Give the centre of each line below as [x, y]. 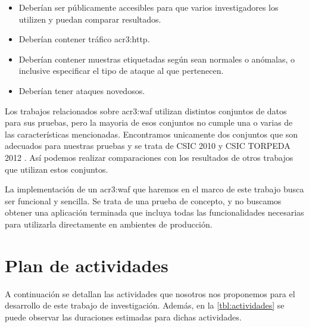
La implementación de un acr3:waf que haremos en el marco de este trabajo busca [154, 189]
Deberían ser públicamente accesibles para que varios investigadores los [149, 7]
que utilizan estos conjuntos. [57, 169]
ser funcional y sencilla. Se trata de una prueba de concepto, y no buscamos [143, 200]
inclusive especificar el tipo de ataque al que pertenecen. [121, 71]
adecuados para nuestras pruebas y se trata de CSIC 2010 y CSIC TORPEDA [148, 146]
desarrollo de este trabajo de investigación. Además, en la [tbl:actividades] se [145, 305]
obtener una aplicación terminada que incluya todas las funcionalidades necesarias [154, 212]
